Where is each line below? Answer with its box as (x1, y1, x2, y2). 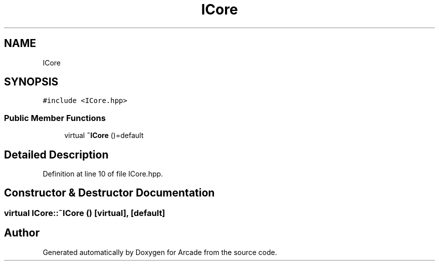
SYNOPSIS (4, 75, 59, 88)
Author (4, 226, 40, 239)
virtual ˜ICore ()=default (64, 131, 144, 140)
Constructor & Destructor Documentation (4, 186, 215, 199)
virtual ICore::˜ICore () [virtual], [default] (4, 207, 165, 218)
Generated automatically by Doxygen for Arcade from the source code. (43, 247, 277, 256)
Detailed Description (4, 148, 109, 161)
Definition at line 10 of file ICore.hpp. (43, 169, 163, 178)
